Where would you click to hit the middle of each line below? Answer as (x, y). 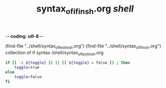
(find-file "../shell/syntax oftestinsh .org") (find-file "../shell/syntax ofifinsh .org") (83, 47)
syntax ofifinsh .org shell (85, 10)
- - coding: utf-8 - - (25, 36)
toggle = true (27, 68)
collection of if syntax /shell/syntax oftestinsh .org (54, 53)
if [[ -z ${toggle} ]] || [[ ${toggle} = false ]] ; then (68, 63)
